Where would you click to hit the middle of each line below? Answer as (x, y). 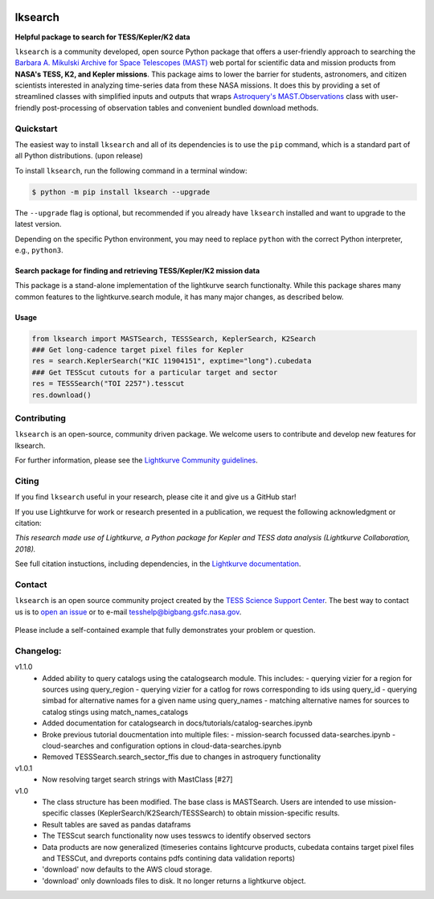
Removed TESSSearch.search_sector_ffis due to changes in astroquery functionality (182, 757)
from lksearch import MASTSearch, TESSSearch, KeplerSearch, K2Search (174, 339)
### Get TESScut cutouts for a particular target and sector (155, 372)
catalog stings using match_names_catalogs (115, 712)
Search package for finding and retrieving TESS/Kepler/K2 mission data (137, 270)
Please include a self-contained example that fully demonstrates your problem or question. (165, 630)
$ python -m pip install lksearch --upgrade (121, 192)
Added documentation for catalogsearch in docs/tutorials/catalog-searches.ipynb (177, 723)
